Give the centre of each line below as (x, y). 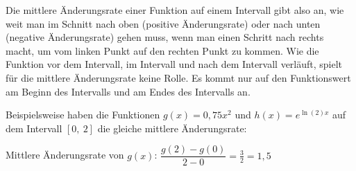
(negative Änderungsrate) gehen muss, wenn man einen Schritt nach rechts (165, 37)
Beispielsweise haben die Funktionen (83, 115)
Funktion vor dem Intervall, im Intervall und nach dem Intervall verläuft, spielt (174, 64)
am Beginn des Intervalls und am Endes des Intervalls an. (128, 91)
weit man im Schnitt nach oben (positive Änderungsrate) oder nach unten (163, 23)
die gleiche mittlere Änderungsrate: (172, 128)
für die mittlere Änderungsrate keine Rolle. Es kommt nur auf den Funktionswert (178, 77)
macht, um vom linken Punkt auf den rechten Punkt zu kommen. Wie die (162, 50)
